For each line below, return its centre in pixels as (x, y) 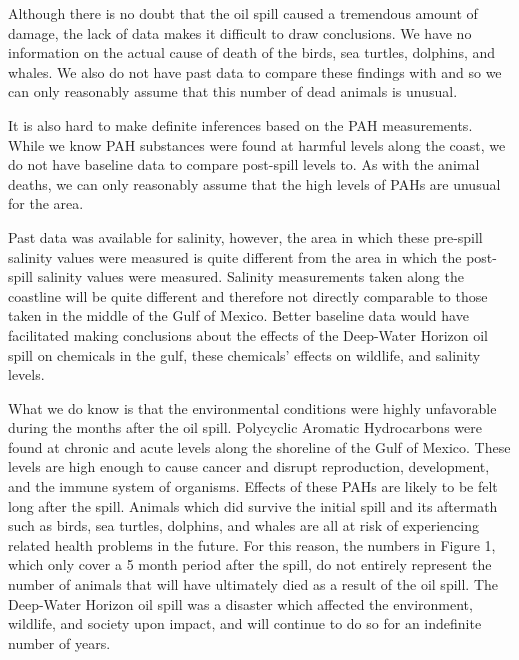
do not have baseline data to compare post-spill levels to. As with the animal (244, 164)
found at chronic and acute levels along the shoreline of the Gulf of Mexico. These (259, 446)
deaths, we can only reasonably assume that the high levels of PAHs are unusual (254, 183)
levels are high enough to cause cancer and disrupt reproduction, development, (249, 466)
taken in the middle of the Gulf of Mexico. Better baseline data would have (238, 315)
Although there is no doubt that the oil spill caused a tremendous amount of (243, 13)
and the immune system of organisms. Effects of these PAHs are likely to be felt (253, 486)
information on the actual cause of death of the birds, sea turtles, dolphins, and (252, 52)
